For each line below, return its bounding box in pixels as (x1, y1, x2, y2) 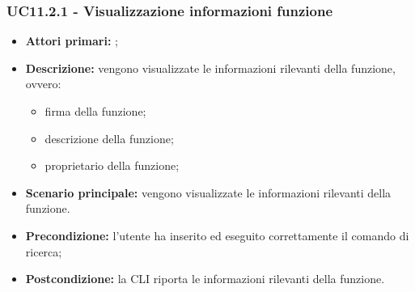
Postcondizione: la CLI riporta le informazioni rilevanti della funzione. (25, 270, 385, 287)
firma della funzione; (44, 103, 146, 119)
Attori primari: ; (25, 32, 118, 49)
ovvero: (25, 75, 61, 92)
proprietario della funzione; (44, 157, 180, 174)
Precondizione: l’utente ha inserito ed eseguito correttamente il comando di (25, 226, 409, 243)
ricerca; (25, 243, 62, 260)
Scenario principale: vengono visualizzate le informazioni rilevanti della (25, 184, 392, 201)
